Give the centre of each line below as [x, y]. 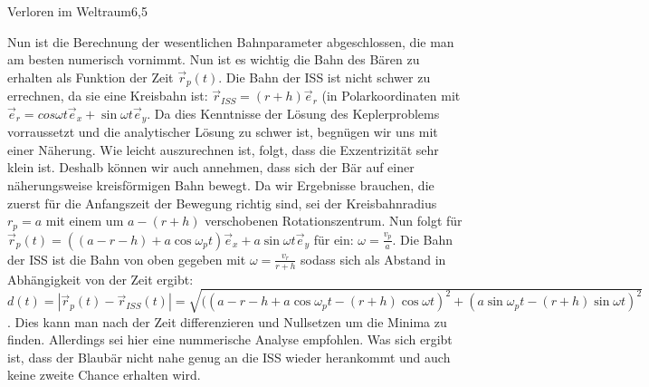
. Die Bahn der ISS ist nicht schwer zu [324, 77]
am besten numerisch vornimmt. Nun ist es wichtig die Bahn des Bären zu [214, 59]
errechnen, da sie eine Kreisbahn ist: [108, 96]
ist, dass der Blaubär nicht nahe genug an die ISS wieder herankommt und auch [229, 357]
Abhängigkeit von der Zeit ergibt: [100, 279]
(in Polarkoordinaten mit [391, 96]
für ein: [334, 239]
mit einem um [85, 221]
